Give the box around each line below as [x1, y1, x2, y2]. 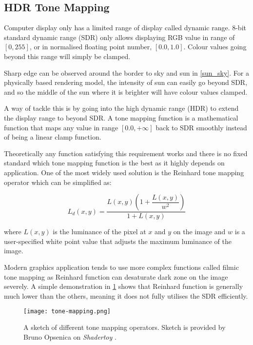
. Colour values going [183, 41, 247, 52]
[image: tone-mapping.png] [23, 308, 111, 315]
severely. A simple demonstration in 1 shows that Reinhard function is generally [4, 281, 243, 291]
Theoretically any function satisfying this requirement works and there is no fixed [4, 148, 248, 158]
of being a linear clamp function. [4, 132, 101, 142]
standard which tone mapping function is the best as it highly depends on [4, 158, 225, 168]
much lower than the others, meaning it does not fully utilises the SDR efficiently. [4, 290, 248, 301]
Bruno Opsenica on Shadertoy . [23, 331, 117, 342]
